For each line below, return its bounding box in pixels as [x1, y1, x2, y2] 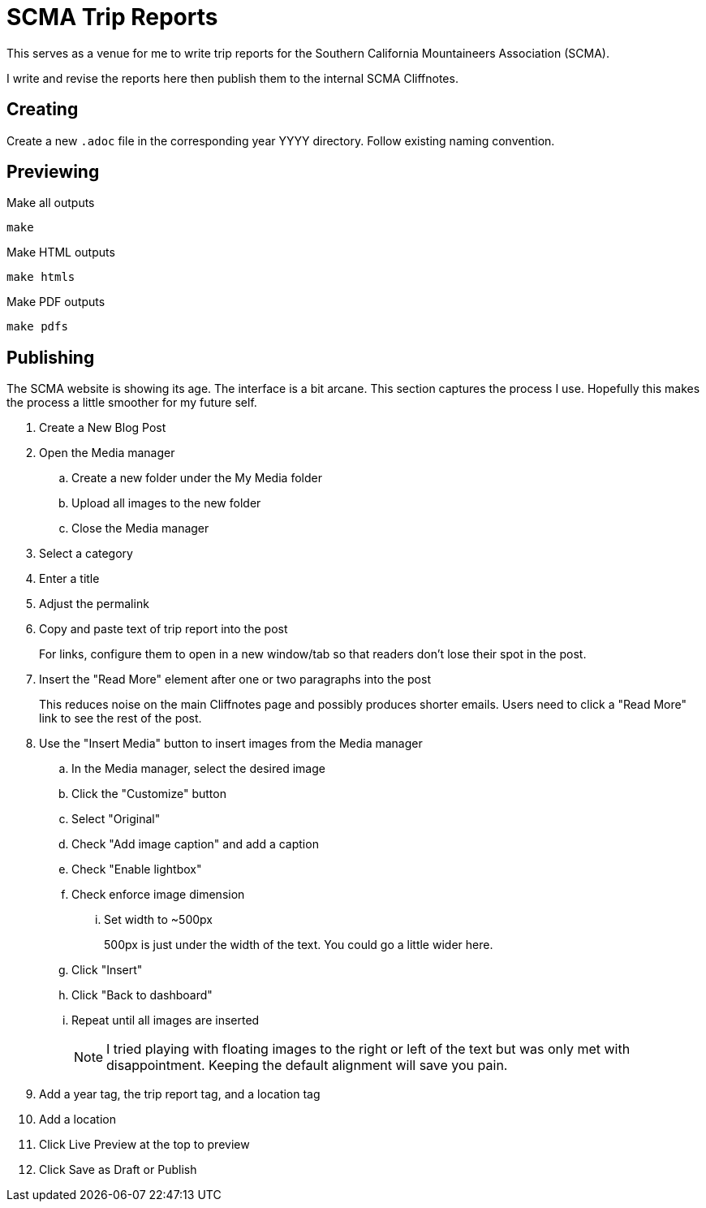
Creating [6, 99, 79, 120]
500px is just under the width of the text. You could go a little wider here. [104, 938, 493, 952]
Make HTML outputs [6, 245, 115, 260]
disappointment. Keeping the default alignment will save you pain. [106, 1057, 508, 1074]
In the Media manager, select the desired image [71, 761, 325, 776]
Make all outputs [6, 196, 95, 210]
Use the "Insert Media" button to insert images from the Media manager [39, 736, 423, 751]
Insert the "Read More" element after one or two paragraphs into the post [39, 672, 431, 687]
